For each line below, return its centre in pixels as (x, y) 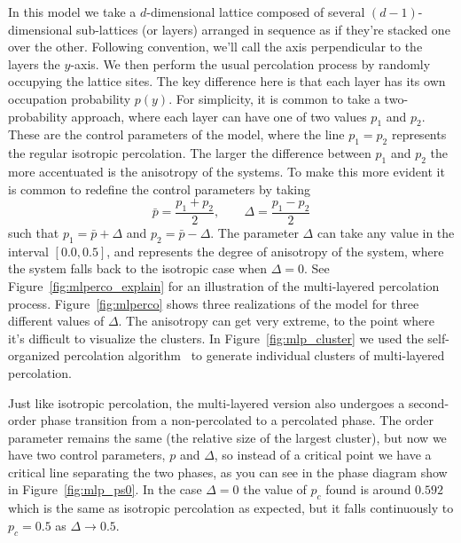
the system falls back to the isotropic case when (138, 268)
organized (34, 355)
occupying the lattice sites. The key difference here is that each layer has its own (227, 81)
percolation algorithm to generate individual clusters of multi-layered (254, 355)
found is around (368, 489)
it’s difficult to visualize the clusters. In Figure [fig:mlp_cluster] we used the (216, 338)
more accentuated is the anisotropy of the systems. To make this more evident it (227, 171)
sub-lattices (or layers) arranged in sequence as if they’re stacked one (263, 29)
